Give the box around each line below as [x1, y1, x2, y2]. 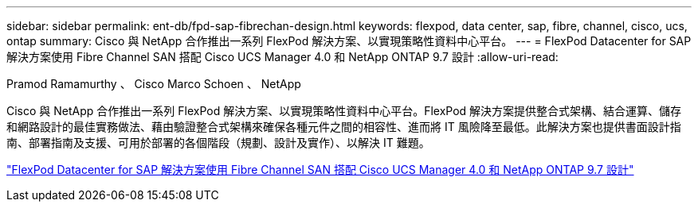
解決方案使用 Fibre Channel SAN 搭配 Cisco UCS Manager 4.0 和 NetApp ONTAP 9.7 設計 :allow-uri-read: [6, 50, 559, 64]
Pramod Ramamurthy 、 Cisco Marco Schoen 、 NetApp [6, 77, 301, 91]
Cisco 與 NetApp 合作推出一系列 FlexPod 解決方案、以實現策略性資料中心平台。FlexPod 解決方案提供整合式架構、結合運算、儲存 [6, 104, 682, 117]
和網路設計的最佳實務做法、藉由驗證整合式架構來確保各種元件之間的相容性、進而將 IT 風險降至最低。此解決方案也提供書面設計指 [6, 120, 681, 133]
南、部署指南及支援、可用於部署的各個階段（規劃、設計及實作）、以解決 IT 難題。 [6, 136, 430, 149]
